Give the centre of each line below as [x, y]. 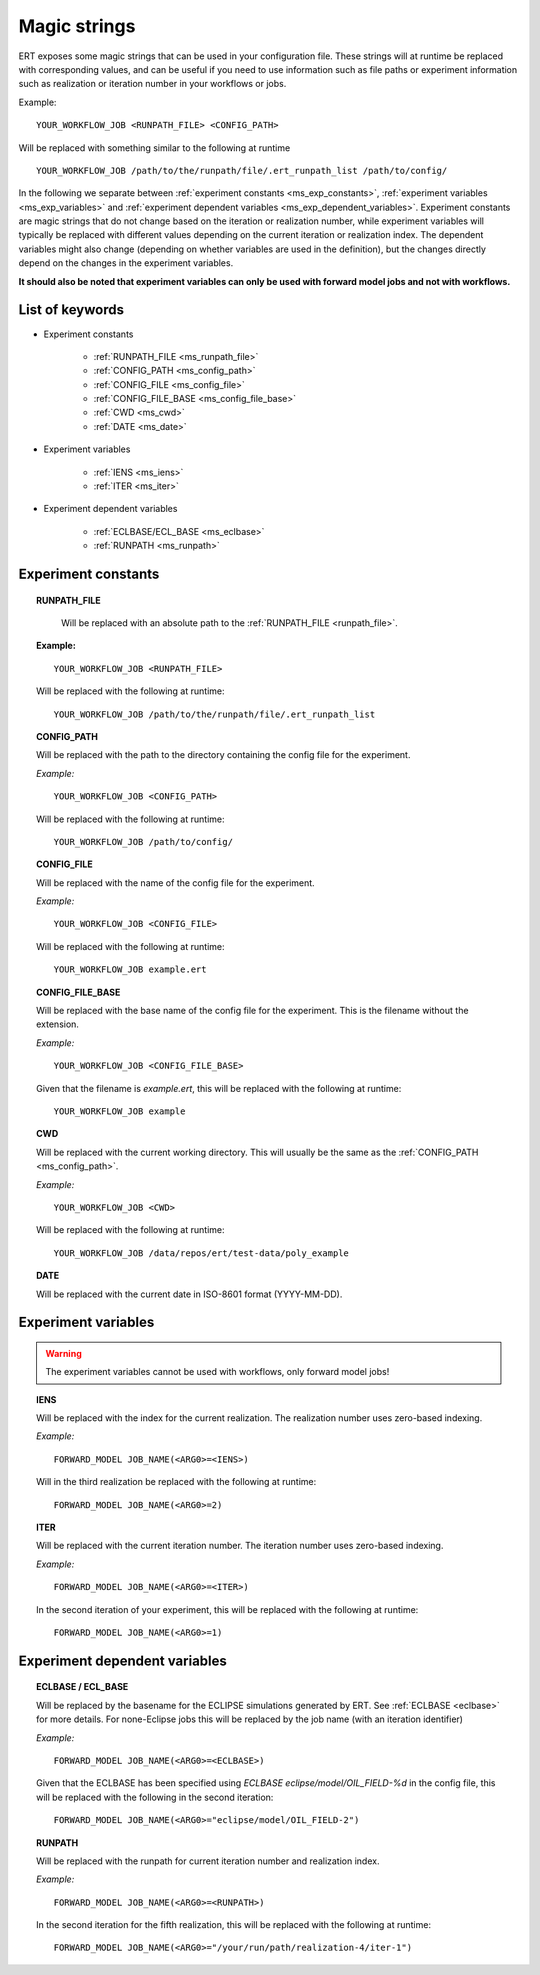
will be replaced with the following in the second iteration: [155, 1797]
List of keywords [71, 310]
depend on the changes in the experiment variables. [126, 263]
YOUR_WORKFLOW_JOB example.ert [130, 969]
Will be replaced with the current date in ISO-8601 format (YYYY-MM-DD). [189, 1294]
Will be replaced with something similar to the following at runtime [154, 147]
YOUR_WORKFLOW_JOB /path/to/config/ [143, 841]
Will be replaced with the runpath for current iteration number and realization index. [208, 1861]
